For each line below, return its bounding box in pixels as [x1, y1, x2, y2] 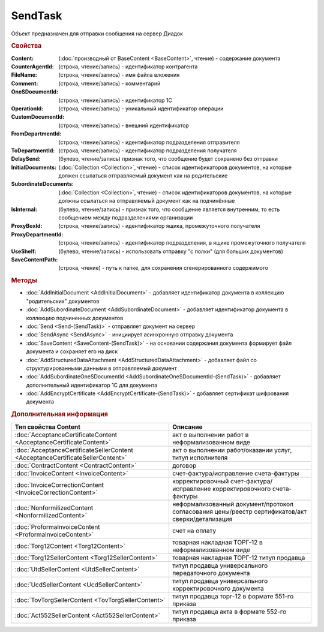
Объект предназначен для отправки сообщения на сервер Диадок [11, 30, 183, 37]
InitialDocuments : [11, 164, 57, 171]
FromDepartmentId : [11, 130, 62, 137]
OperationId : [11, 105, 44, 112]
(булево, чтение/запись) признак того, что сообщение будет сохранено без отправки [58, 155, 278, 162]
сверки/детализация [172, 514, 233, 523]
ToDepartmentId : [11, 147, 55, 154]
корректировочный [172, 477, 229, 485]
